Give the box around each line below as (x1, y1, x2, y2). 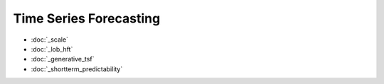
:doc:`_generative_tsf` (31, 55, 95, 64)
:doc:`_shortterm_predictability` (31, 64, 123, 73)
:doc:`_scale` (31, 35, 69, 44)
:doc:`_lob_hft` (31, 44, 73, 53)
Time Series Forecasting (13, 11, 161, 26)
